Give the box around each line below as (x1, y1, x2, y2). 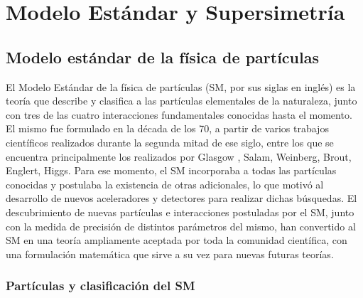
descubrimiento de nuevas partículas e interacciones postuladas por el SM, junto (6, 204, 354, 219)
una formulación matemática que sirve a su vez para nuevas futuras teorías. (6, 246, 334, 261)
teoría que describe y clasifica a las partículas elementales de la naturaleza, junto (6, 93, 357, 108)
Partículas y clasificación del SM (6, 277, 195, 294)
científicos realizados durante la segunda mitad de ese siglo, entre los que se (6, 134, 334, 149)
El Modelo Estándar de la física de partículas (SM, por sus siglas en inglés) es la (6, 79, 356, 94)
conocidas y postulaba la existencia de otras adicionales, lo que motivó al (6, 176, 324, 191)
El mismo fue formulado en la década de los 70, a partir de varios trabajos (6, 121, 329, 136)
